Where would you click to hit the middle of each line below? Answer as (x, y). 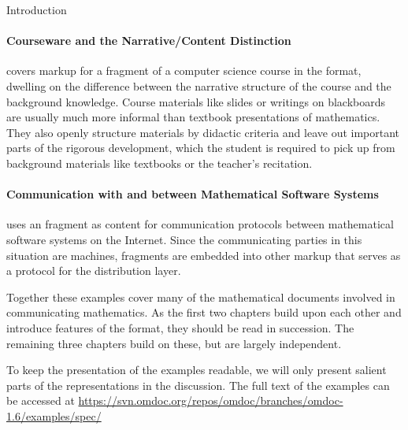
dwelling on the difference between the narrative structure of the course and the (199, 85)
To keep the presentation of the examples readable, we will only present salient (197, 370)
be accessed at (41, 400)
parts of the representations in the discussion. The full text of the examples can (198, 385)
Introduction (37, 9)
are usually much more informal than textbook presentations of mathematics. (193, 117)
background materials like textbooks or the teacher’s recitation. (159, 163)
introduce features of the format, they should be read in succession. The (180, 327)
